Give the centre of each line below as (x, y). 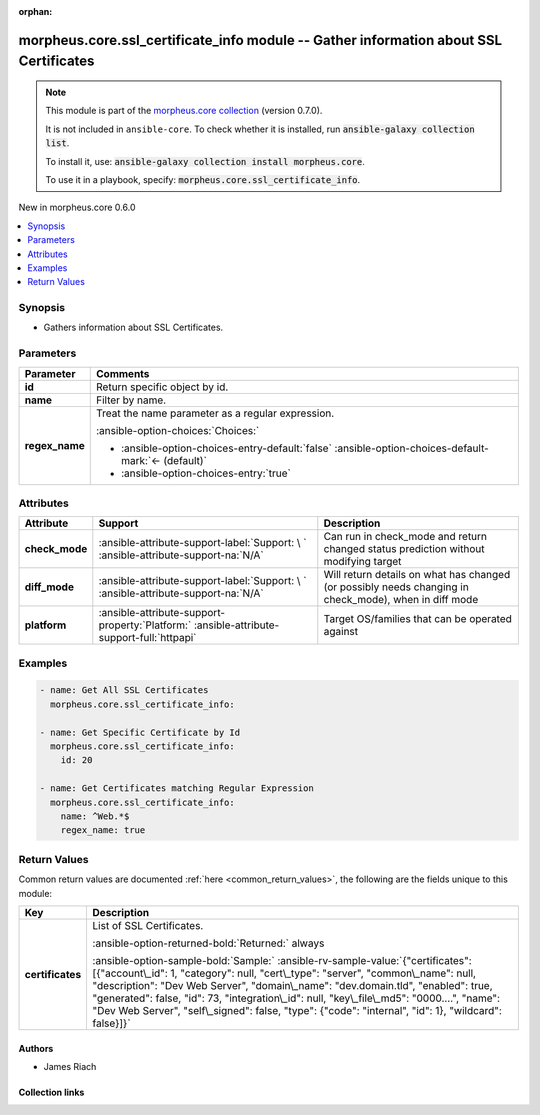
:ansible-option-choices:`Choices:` (178, 430)
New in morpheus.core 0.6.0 (77, 207)
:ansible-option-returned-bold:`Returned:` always (208, 943)
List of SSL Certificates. (148, 925)
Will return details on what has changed (417, 575)
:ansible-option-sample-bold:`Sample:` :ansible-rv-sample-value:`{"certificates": (282, 960)
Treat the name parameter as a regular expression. (215, 413)
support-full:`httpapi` (147, 638)
